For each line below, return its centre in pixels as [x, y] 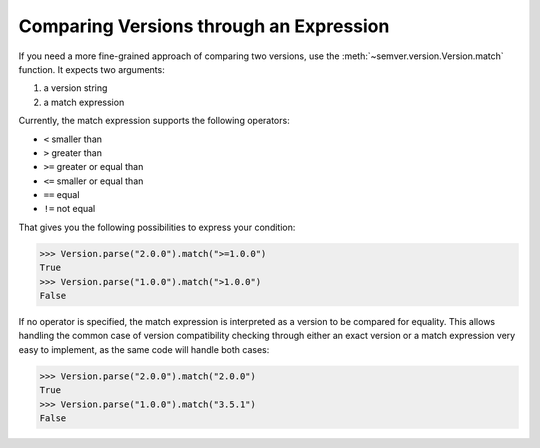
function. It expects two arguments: [91, 69]
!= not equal [69, 209]
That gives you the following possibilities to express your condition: [157, 227]
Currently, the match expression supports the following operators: [154, 121]
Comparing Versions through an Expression [204, 26]
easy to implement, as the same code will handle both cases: [144, 349]
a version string [75, 88]
